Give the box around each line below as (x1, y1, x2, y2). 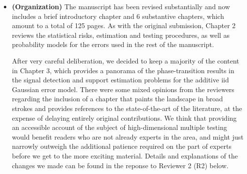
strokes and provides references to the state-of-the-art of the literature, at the (12, 103, 242, 113)
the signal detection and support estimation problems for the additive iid (12, 75, 229, 85)
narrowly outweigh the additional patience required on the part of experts (12, 141, 232, 151)
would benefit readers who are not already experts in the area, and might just (12, 131, 244, 142)
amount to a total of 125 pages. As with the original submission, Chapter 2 (12, 20, 236, 31)
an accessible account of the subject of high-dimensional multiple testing (12, 122, 227, 132)
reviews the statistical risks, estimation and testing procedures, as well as (12, 30, 230, 40)
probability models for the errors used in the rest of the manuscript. (12, 39, 214, 49)
